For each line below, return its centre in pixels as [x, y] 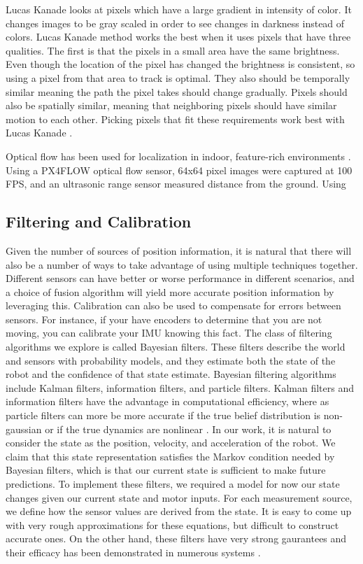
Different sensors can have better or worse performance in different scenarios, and [180, 278]
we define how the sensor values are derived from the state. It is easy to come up [179, 511]
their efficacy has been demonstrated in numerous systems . [133, 552]
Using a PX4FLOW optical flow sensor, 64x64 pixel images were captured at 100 [179, 170]
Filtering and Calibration [99, 221]
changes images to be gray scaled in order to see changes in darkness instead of [175, 23]
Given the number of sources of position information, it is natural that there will [179, 250]
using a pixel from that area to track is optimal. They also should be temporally [178, 77]
